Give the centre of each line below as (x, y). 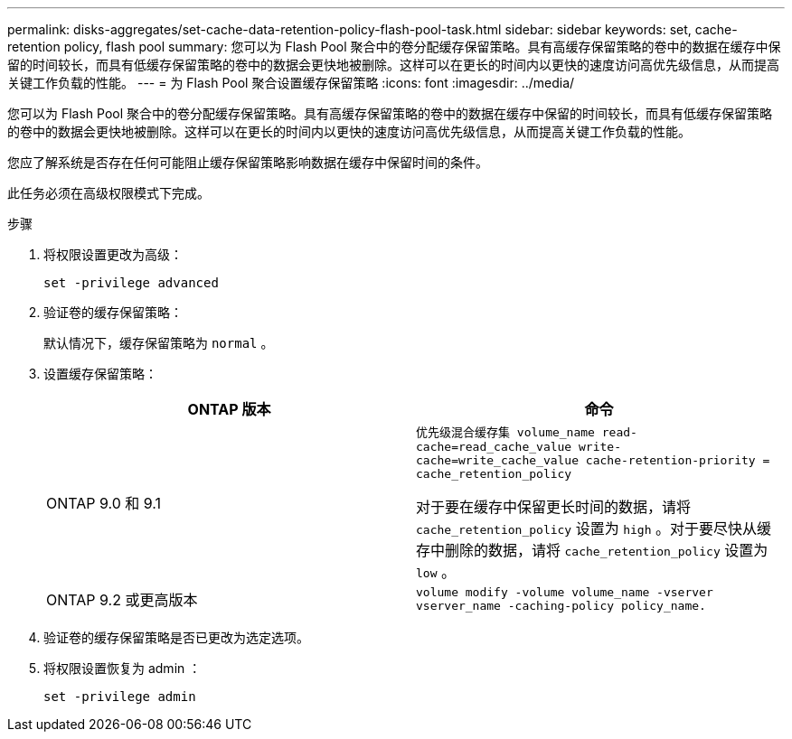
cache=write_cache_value (498, 460)
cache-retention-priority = (678, 460)
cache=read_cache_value (494, 447)
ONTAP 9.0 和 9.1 (104, 503)
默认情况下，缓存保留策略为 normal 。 (159, 343)
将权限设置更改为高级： (113, 254)
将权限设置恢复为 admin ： (123, 668)
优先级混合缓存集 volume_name (505, 432)
